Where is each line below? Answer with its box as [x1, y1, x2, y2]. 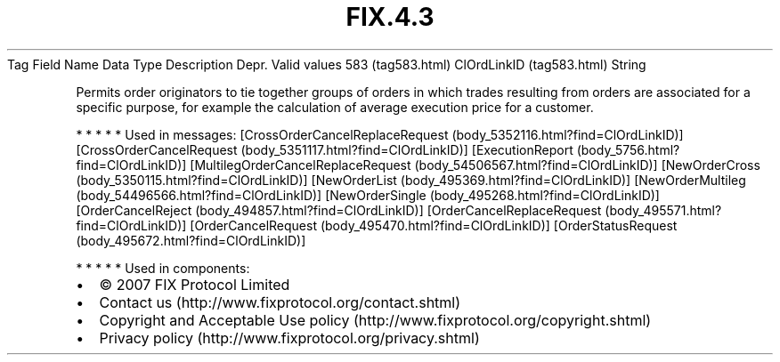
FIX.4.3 [345, 2, 435, 32]
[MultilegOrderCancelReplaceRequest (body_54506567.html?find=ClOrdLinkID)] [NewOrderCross [190, 157, 760, 173]
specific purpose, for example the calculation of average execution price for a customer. [76, 99, 594, 115]
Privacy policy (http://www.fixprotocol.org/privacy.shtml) [99, 328, 480, 347]
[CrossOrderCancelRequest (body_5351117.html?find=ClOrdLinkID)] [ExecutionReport [76, 141, 573, 157]
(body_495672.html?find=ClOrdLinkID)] [76, 232, 306, 248]
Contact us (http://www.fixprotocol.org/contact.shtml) [99, 293, 461, 311]
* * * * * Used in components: [76, 260, 250, 276]
